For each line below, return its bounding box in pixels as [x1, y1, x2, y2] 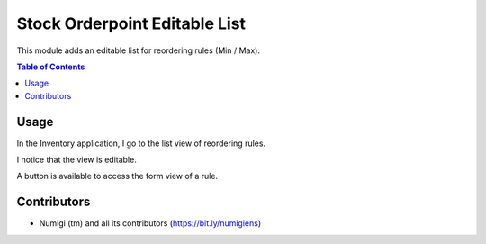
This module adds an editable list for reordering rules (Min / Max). [16, 45, 261, 56]
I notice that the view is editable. [16, 154, 137, 166]
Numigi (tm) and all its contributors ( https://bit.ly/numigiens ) [39, 218, 262, 229]
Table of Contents [16, 61, 85, 72]
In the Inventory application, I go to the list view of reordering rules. [16, 138, 265, 149]
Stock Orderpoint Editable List [16, 14, 247, 33]
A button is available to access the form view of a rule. [16, 171, 219, 182]
